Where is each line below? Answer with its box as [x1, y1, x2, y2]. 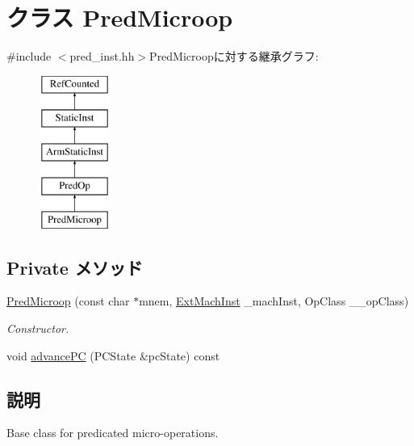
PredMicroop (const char [6, 292, 130, 309]
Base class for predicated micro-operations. [6, 424, 219, 441]
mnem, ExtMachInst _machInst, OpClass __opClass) [139, 292, 409, 309]
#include [6, 48, 52, 65]
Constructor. [6, 320, 69, 337]
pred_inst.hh [69, 48, 135, 65]
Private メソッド [6, 255, 143, 280]
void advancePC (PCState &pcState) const [6, 347, 220, 364]
